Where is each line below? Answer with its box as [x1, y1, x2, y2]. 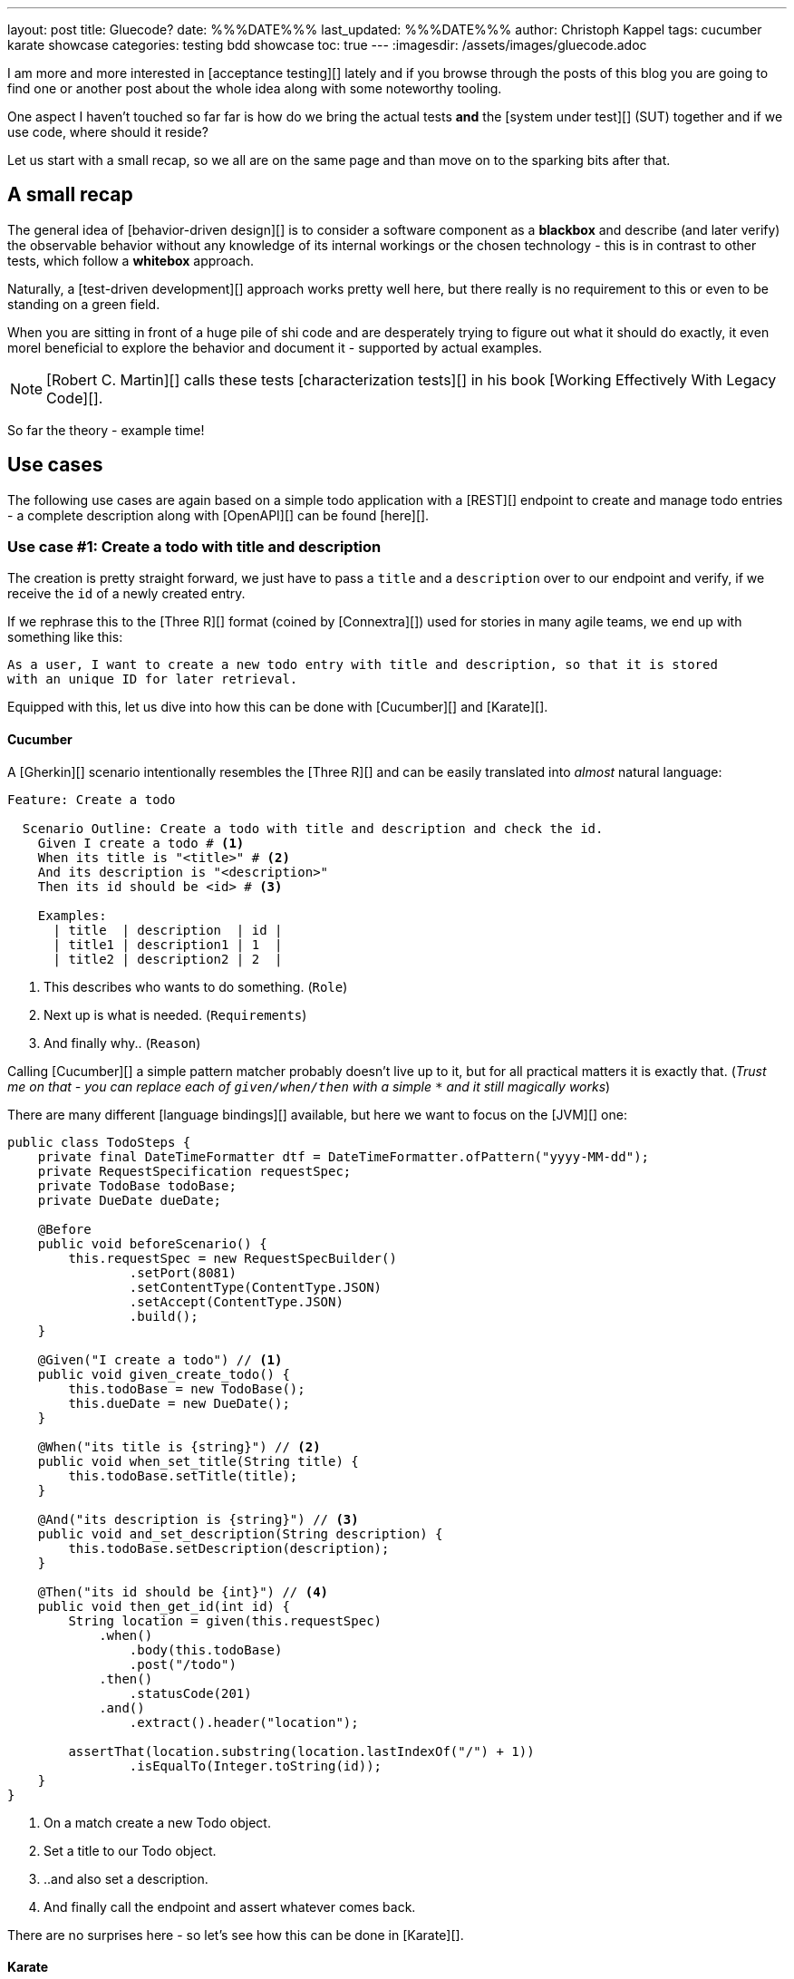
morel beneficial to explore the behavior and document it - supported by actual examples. [7, 339, 543, 355]
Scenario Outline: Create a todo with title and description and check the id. [22, 820, 604, 836]
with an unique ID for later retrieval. [7, 672, 298, 687]
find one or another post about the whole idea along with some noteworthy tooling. [7, 81, 502, 96]
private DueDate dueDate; [37, 1192, 222, 1208]
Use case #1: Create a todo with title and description [7, 538, 382, 557]
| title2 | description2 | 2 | [53, 951, 283, 966]
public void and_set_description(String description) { [37, 1526, 443, 1541]
